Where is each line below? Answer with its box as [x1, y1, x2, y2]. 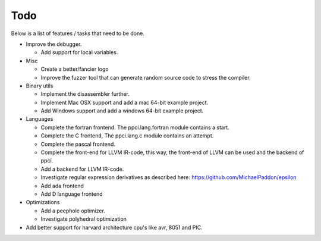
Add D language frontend [40, 190, 103, 198]
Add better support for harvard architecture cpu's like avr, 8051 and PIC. [26, 224, 203, 231]
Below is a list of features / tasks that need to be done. [11, 30, 145, 37]
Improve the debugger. [26, 40, 82, 48]
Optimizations [26, 199, 60, 206]
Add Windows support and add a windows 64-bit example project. [40, 107, 204, 114]
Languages [26, 115, 53, 123]
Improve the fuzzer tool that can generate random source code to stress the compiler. [40, 74, 251, 81]
